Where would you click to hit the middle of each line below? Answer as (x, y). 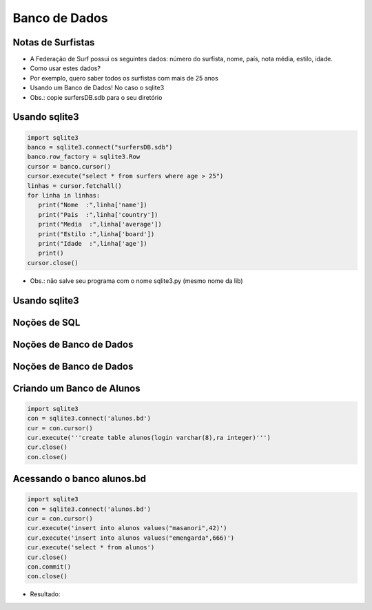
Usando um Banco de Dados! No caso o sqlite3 (97, 88)
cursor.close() (53, 263)
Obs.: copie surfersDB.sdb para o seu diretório (96, 97)
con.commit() (49, 567)
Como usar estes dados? (65, 68)
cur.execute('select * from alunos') (91, 548)
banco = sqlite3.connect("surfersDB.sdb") (100, 147)
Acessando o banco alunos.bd (79, 479)
